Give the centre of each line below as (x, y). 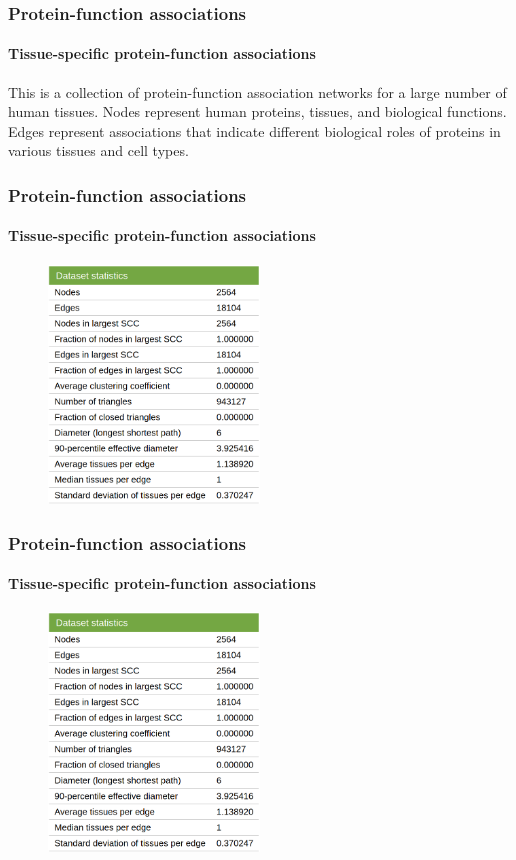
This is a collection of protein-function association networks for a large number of (257, 91)
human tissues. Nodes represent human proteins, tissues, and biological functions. (257, 111)
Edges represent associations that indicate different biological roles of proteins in (254, 130)
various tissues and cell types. (98, 150)
